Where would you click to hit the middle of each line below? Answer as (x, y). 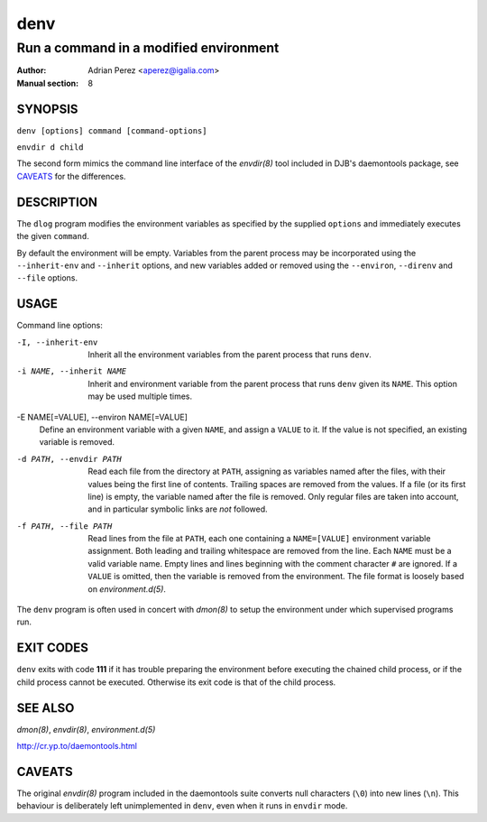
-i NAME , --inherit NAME (71, 371)
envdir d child (51, 148)
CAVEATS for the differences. (71, 176)
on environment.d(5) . (127, 589)
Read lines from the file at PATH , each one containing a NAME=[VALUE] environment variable (259, 539)
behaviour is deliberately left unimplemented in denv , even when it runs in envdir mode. (182, 806)
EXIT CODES (53, 648)
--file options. (47, 278)
